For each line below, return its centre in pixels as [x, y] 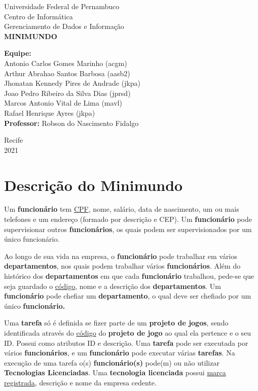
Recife [14, 140]
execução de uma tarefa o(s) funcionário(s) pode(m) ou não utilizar [112, 362]
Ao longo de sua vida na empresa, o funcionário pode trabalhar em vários [121, 256]
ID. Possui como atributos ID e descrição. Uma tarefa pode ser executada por [126, 343]
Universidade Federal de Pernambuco [62, 6]
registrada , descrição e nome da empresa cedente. [80, 382]
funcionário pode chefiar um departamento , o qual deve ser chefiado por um [128, 296]
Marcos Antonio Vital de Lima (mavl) [63, 103]
